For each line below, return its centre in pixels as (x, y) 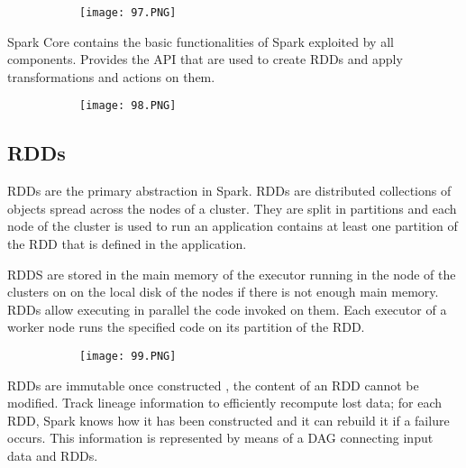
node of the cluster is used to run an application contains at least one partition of (233, 226)
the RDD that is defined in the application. (127, 244)
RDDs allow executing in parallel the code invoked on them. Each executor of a (227, 309)
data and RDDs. (53, 456)
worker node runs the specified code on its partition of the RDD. (186, 327)
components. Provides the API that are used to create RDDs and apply (205, 59)
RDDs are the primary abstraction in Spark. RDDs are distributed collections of (229, 191)
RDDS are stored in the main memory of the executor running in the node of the (232, 274)
